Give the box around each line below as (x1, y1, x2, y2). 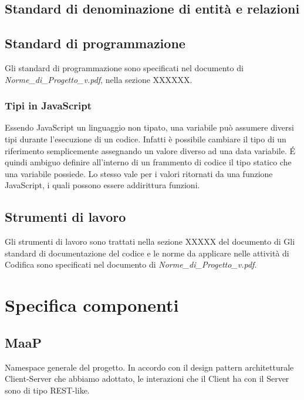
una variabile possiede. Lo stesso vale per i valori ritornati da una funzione (5, 167, 273, 179)
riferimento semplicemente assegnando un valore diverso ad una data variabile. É (5, 144, 295, 156)
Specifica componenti (5, 293, 179, 317)
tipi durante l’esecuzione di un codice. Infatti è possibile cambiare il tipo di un (5, 132, 286, 145)
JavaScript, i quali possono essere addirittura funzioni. (5, 179, 200, 191)
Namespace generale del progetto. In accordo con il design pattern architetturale (5, 361, 294, 373)
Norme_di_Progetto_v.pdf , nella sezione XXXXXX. (5, 73, 192, 85)
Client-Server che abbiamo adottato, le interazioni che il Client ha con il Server (5, 372, 289, 385)
